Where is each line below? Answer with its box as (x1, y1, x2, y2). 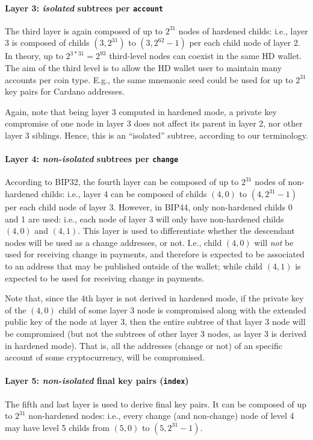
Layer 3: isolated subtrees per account (5, 1, 164, 14)
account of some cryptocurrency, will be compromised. (5, 351, 205, 363)
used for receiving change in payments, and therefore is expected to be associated (5, 248, 305, 260)
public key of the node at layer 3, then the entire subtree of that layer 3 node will (5, 315, 306, 328)
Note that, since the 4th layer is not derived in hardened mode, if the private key (5, 292, 304, 304)
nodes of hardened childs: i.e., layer (178, 24, 308, 37)
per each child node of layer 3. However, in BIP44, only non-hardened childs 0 (5, 201, 293, 213)
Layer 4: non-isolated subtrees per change (5, 152, 179, 165)
